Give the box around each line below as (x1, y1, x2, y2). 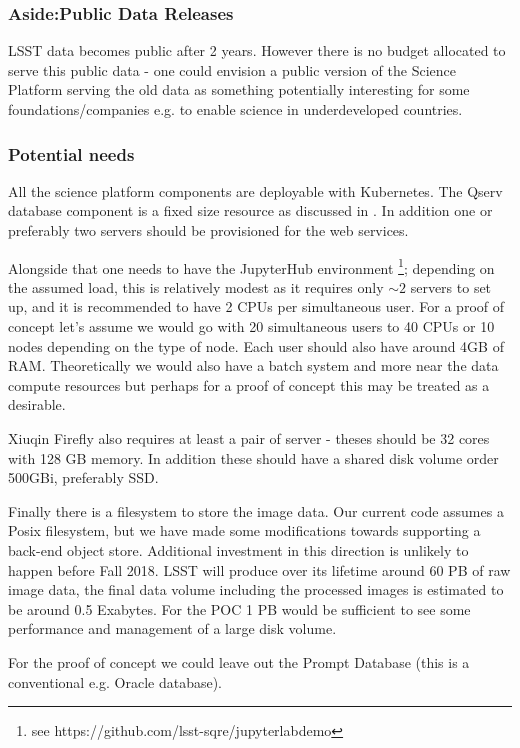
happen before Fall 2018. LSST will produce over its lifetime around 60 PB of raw (8, 559, 511, 580)
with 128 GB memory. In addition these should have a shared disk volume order (8, 447, 499, 468)
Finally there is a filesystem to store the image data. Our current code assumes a (8, 500, 504, 521)
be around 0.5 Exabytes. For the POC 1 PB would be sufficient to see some (8, 598, 471, 619)
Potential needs (8, 141, 135, 166)
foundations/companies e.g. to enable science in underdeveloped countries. (8, 99, 463, 119)
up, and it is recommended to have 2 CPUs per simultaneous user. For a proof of (8, 296, 505, 317)
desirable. (8, 394, 66, 415)
